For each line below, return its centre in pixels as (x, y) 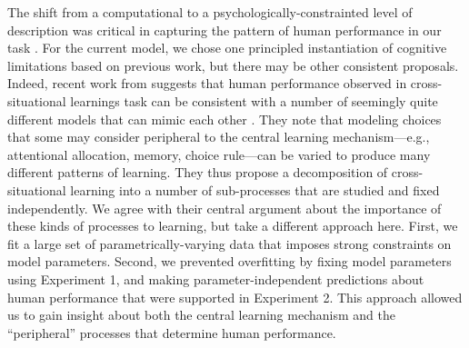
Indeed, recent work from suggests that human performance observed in (207, 83)
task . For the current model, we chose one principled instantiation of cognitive (227, 48)
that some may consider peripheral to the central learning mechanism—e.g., (219, 137)
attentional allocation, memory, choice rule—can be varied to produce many (219, 154)
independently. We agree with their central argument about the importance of (225, 208)
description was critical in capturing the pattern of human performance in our (225, 30)
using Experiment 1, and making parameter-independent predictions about (216, 278)
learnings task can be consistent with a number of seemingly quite (254, 100)
